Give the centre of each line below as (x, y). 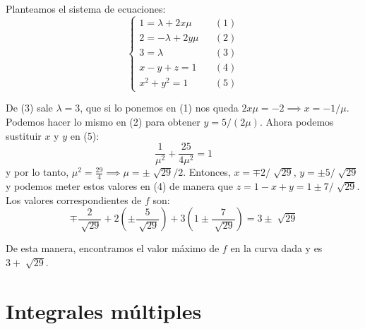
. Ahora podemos (297, 121)
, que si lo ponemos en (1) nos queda (159, 108)
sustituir (24, 135)
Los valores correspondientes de (74, 199)
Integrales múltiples (104, 310)
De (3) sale (29, 108)
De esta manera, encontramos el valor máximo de (113, 248)
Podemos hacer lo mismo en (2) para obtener (103, 121)
